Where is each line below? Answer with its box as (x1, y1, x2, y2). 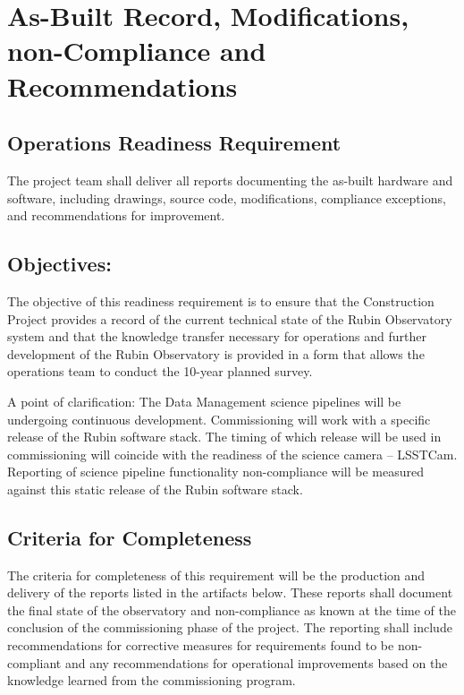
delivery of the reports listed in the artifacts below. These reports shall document (7, 583, 453, 602)
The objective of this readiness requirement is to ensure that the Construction (7, 291, 434, 310)
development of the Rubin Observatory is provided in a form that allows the (7, 344, 425, 363)
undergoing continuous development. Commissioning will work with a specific (7, 409, 431, 428)
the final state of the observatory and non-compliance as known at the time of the (7, 600, 456, 619)
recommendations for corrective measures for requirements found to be (7, 636, 394, 655)
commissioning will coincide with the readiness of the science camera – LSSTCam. (7, 444, 458, 463)
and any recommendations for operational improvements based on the (64, 653, 448, 672)
